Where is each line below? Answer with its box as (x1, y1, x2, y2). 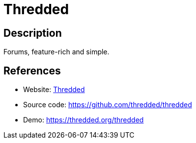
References (3, 64, 61, 77)
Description (3, 26, 62, 39)
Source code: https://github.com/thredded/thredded (23, 100, 192, 109)
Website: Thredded (23, 85, 85, 94)
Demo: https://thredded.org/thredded (23, 116, 144, 124)
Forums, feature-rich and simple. (3, 48, 110, 56)
